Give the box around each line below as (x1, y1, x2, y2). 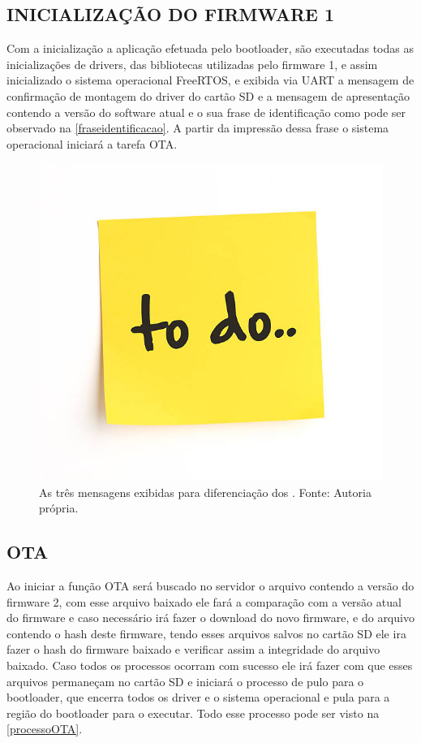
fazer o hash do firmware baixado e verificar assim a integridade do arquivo (6, 641, 380, 658)
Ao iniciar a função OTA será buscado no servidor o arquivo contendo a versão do (6, 577, 415, 594)
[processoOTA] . (6, 720, 83, 737)
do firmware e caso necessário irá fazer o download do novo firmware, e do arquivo (6, 609, 415, 626)
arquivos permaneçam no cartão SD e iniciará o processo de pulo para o (6, 672, 364, 689)
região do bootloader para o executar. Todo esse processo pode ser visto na (6, 704, 380, 721)
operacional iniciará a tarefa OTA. (6, 135, 178, 152)
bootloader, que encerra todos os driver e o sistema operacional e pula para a (6, 689, 390, 706)
